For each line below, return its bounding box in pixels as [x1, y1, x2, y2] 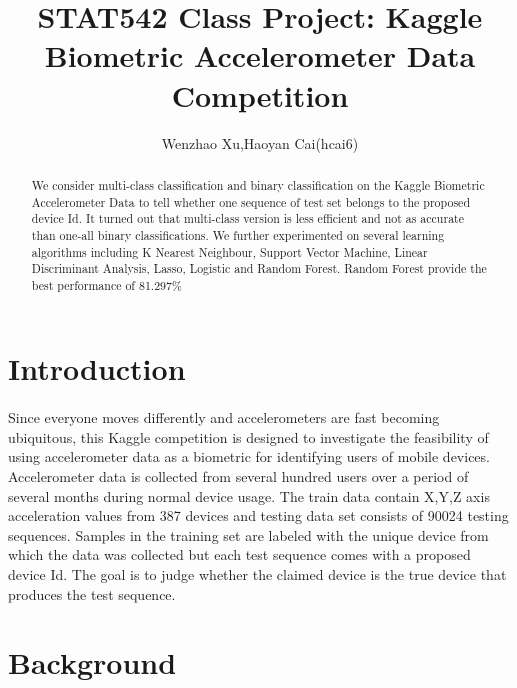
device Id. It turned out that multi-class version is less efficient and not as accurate [31, 210, 464, 227]
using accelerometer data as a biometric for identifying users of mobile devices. [8, 446, 490, 467]
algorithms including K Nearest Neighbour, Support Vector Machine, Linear [31, 243, 428, 260]
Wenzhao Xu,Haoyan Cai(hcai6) [161, 132, 359, 153]
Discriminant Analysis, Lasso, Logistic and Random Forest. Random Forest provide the [31, 260, 487, 277]
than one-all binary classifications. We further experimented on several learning [31, 226, 445, 243]
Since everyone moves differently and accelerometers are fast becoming [8, 407, 440, 428]
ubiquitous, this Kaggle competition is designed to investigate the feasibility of [8, 426, 489, 447]
